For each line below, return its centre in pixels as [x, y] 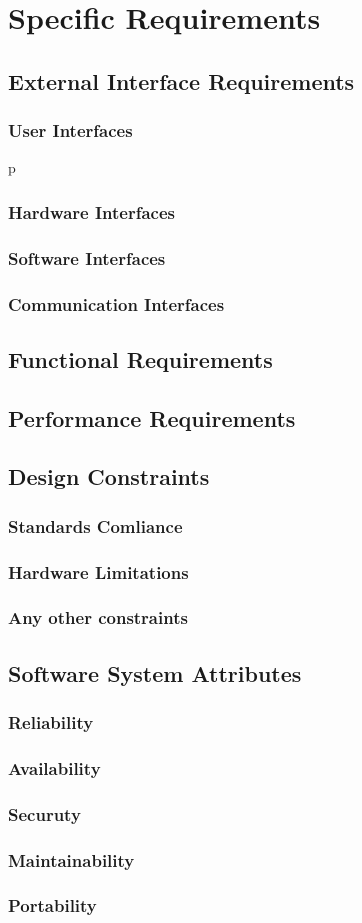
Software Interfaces [87, 257]
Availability [54, 767]
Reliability [51, 722]
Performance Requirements [152, 417]
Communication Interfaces [116, 303]
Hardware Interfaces [91, 211]
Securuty [44, 813]
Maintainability [71, 859]
